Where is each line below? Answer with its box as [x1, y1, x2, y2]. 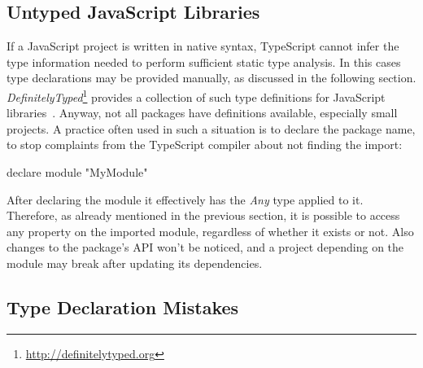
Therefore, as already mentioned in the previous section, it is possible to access [7, 207, 400, 224]
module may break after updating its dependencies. [7, 254, 263, 271]
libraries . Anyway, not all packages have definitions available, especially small [7, 104, 398, 121]
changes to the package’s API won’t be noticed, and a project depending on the [7, 239, 404, 256]
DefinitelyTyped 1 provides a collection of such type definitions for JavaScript [7, 85, 386, 105]
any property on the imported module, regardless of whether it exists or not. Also [7, 222, 414, 239]
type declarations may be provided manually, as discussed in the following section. [7, 69, 416, 86]
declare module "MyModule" [7, 164, 148, 181]
